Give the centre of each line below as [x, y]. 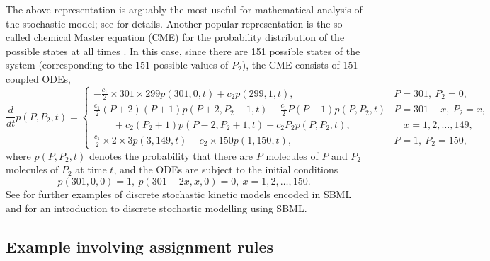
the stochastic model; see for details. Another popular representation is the [168, 23]
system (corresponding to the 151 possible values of [117, 65]
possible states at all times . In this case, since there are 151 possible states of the [183, 51]
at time [91, 169]
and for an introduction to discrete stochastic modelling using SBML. [156, 208]
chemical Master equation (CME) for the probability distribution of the [189, 37]
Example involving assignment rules [140, 246]
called [18, 37]
